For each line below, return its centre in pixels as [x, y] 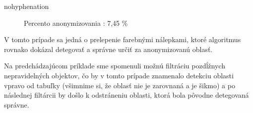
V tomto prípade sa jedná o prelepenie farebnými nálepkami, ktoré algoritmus [123, 39]
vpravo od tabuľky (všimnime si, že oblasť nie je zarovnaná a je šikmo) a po [120, 85]
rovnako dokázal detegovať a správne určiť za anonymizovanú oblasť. [108, 49]
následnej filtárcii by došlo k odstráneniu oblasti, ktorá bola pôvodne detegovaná [126, 95]
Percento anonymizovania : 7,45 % [76, 23]
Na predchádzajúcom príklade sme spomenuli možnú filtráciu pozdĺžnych [115, 66]
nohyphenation [27, 6]
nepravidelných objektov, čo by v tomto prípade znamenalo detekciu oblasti [119, 75]
